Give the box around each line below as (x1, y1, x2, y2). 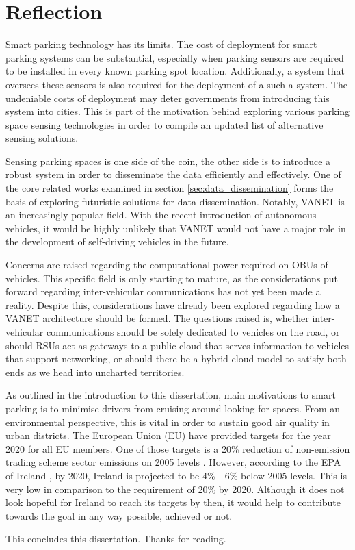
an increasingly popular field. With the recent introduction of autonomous (5, 208, 317, 222)
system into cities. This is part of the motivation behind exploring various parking (5, 104, 350, 118)
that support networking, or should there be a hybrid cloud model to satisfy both (5, 351, 347, 366)
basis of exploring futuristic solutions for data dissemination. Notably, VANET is (5, 194, 345, 208)
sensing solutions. (5, 131, 79, 145)
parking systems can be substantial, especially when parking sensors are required (5, 50, 344, 64)
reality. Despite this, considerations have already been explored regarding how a (5, 297, 340, 312)
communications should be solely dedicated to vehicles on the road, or (46, 325, 340, 338)
